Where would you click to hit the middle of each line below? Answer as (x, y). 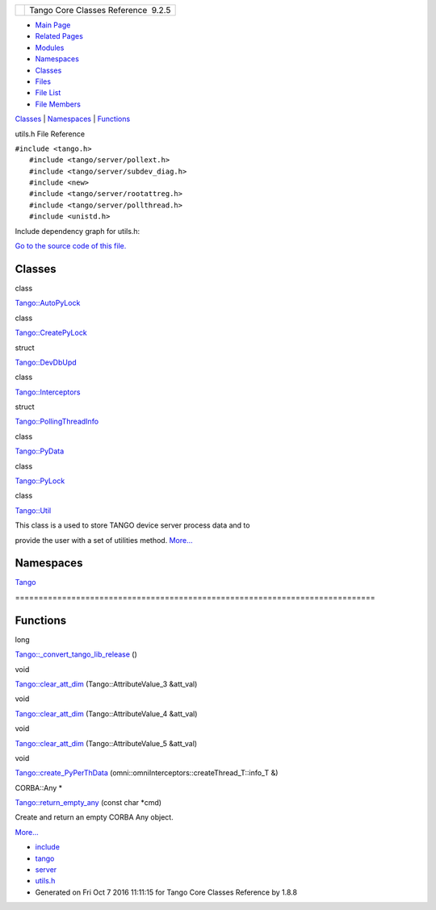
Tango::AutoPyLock (48, 303)
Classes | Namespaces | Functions (73, 119)
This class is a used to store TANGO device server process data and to (132, 525)
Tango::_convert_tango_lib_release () (76, 654)
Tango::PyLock (40, 481)
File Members (58, 104)
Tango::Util (33, 510)
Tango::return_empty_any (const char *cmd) (88, 803)
